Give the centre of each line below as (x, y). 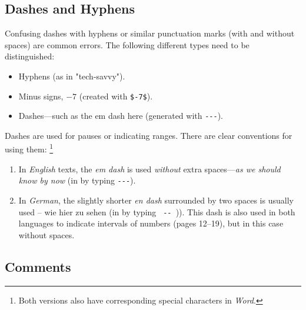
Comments (38, 266)
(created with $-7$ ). (116, 96)
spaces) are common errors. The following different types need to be (127, 44)
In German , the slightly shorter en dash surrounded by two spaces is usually (156, 200)
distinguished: (30, 56)
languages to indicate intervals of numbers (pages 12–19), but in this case (151, 223)
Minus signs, (41, 96)
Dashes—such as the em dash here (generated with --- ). (121, 116)
